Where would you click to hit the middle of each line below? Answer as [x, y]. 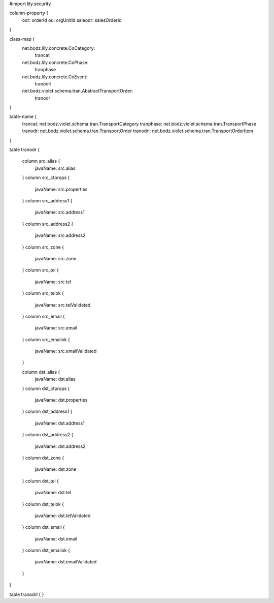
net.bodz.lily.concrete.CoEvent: [55, 77]
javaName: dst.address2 [60, 446]
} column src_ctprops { [46, 177]
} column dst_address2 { [48, 435]
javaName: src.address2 [60, 235]
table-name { [23, 116]
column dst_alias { [41, 372]
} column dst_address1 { [47, 411]
